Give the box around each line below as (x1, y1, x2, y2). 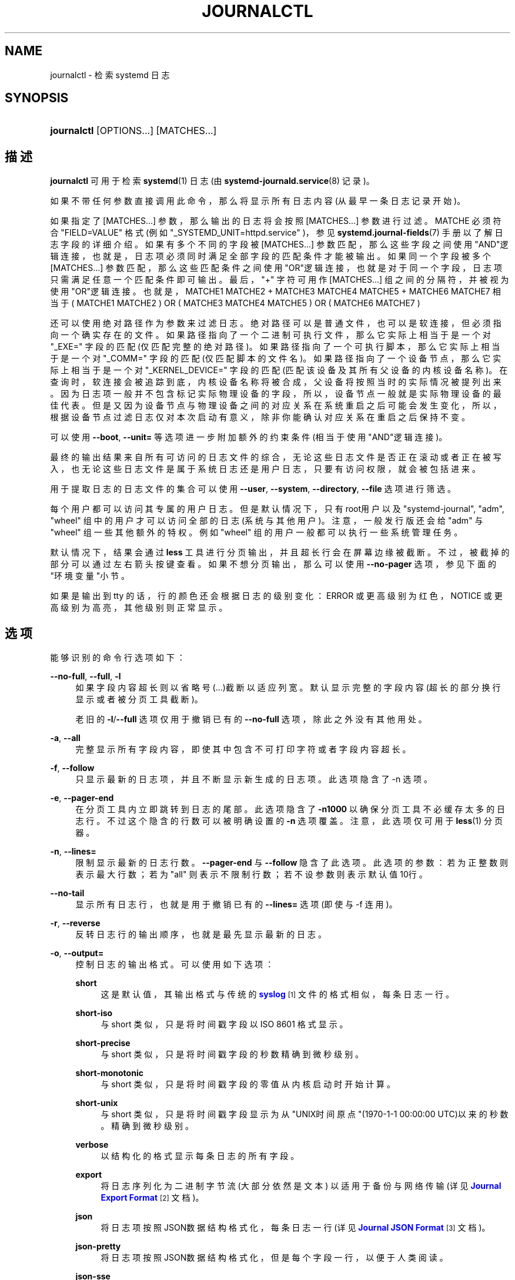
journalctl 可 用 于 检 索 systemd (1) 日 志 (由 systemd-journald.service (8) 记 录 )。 (50, 176, 374, 186)
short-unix (75, 1098, 118, 1108)
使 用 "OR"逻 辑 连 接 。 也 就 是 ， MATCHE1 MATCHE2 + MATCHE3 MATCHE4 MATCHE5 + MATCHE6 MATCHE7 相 (50, 286, 501, 297)
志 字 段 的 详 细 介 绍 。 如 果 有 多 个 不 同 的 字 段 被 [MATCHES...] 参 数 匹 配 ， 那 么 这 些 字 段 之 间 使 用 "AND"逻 (50, 239, 509, 250)
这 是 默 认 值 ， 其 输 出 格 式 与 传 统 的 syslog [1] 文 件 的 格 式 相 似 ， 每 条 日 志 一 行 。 (101, 989, 454, 1000)
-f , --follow (50, 763, 95, 773)
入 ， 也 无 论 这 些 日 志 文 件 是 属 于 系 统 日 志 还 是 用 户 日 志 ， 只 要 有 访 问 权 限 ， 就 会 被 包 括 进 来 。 (50, 464, 480, 474)
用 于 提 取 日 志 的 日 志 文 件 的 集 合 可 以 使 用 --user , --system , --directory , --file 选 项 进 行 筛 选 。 (50, 484, 456, 494)
